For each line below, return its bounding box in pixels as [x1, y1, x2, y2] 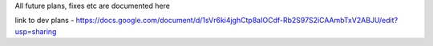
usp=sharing [14, 26, 57, 36]
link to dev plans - [14, 16, 75, 25]
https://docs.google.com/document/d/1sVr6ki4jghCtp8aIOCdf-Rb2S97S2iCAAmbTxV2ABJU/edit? [75, 16, 399, 25]
